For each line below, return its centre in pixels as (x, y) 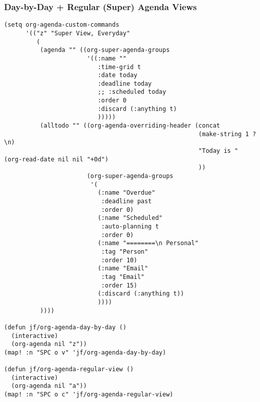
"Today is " (218, 151)
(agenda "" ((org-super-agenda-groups (105, 50)
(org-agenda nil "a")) (49, 386)
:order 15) (119, 285)
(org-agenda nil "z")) (49, 344)
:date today (117, 75)
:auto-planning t (130, 226)
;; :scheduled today (132, 92)
